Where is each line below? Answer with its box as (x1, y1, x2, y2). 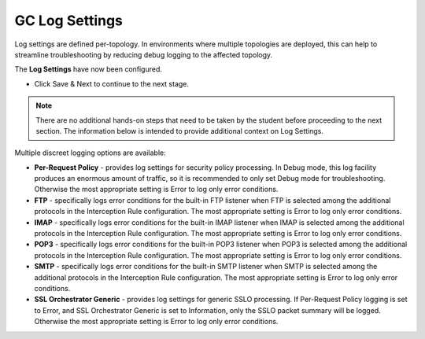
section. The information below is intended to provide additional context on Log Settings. (35, 126, 324, 135)
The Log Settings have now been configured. (14, 64, 163, 74)
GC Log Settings (14, 12, 124, 29)
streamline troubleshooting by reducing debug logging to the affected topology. (14, 50, 273, 59)
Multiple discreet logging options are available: (14, 148, 166, 157)
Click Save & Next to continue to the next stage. (34, 79, 189, 88)
